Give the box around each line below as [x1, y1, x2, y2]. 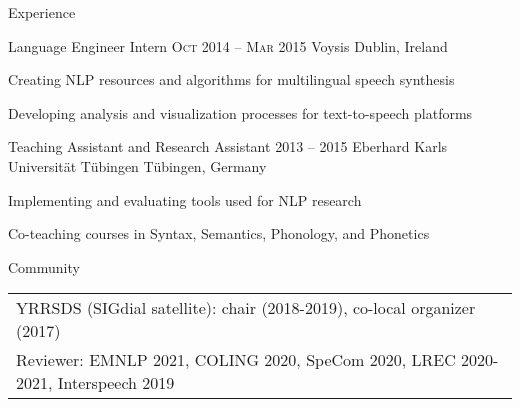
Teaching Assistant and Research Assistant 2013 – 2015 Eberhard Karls [8, 136, 448, 157]
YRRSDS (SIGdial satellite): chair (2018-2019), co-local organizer [16, 296, 476, 320]
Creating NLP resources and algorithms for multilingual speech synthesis [8, 69, 455, 90]
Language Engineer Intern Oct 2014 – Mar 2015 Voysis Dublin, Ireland [8, 35, 448, 56]
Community [8, 256, 80, 277]
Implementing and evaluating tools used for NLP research [8, 189, 362, 210]
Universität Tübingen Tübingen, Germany [8, 155, 267, 176]
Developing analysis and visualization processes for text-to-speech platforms [8, 102, 473, 123]
